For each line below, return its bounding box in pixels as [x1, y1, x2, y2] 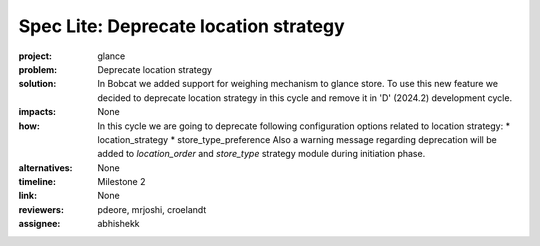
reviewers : [18, 203, 65, 215]
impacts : [18, 106, 57, 118]
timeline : [18, 176, 57, 188]
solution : [18, 78, 57, 90]
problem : [18, 63, 58, 75]
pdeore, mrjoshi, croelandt [97, 203, 207, 215]
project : [18, 50, 52, 62]
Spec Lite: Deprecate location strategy [18, 15, 345, 37]
